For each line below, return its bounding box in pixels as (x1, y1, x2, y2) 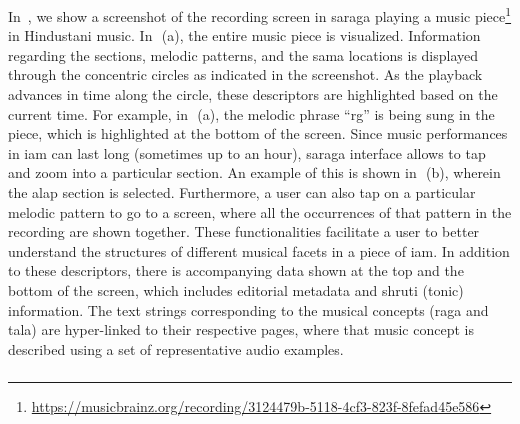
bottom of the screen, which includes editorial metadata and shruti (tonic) (8, 279, 464, 300)
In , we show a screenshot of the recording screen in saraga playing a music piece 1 (8, 3, 512, 26)
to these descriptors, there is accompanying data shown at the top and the (8, 260, 464, 281)
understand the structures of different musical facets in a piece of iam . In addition (8, 240, 510, 261)
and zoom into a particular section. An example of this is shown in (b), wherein (8, 162, 501, 183)
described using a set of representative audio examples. (8, 338, 344, 359)
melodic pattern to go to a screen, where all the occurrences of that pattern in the (8, 201, 512, 222)
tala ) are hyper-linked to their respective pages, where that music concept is (8, 319, 474, 340)
